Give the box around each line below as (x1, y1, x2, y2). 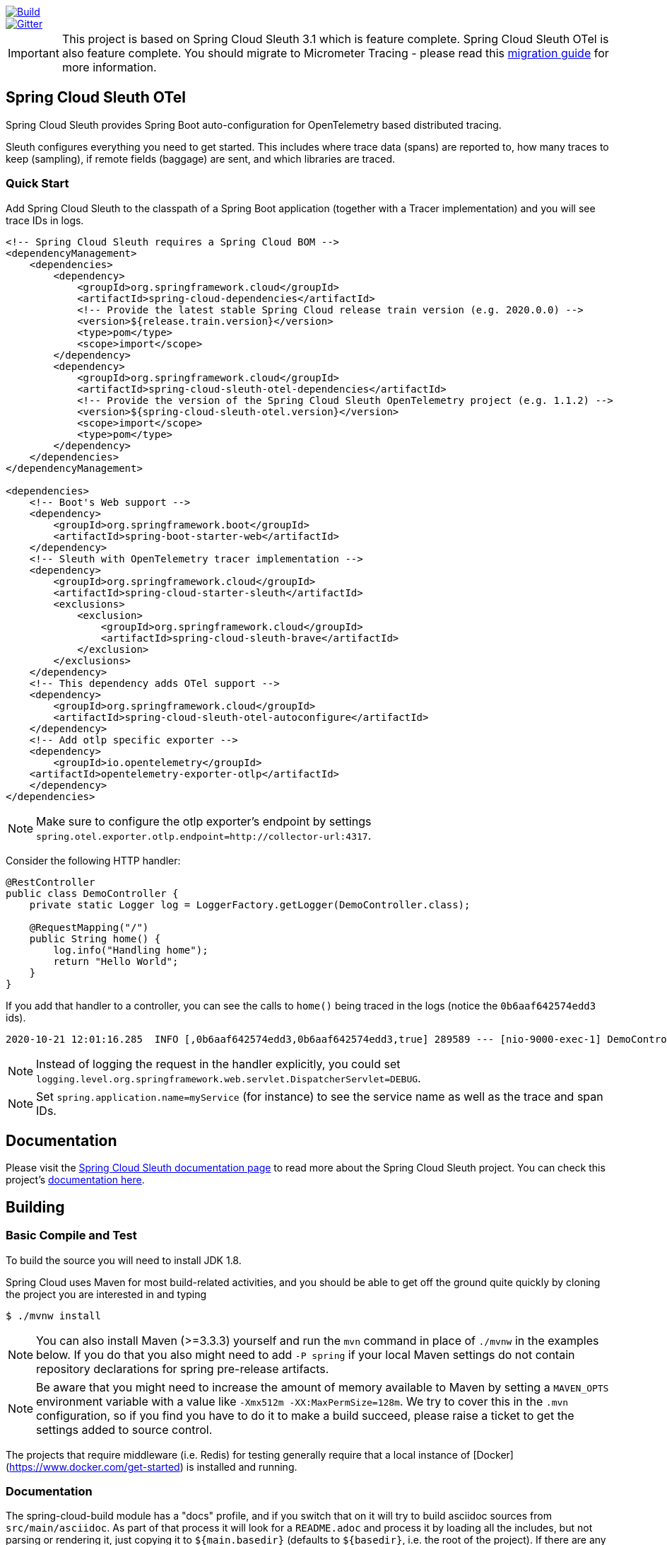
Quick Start (6, 176, 69, 191)
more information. (61, 60, 157, 74)
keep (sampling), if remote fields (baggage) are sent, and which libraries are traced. (6, 152, 395, 165)
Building (6, 1198, 65, 1216)
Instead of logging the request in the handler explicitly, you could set (36, 1056, 401, 1071)
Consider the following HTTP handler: (6, 854, 181, 867)
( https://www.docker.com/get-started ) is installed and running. (6, 1460, 297, 1473)
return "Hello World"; (53, 955, 179, 967)
